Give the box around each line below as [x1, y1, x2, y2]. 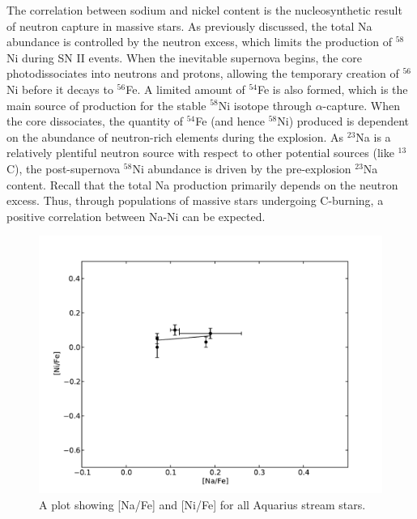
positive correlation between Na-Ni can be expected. [6, 207, 266, 224]
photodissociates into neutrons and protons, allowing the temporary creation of [6, 65, 399, 82]
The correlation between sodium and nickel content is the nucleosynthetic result [6, 2, 402, 18]
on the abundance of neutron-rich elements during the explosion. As [6, 128, 344, 145]
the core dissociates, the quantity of [6, 113, 184, 130]
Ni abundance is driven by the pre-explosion [132, 160, 351, 177]
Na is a [355, 128, 391, 145]
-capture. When [322, 96, 400, 113]
